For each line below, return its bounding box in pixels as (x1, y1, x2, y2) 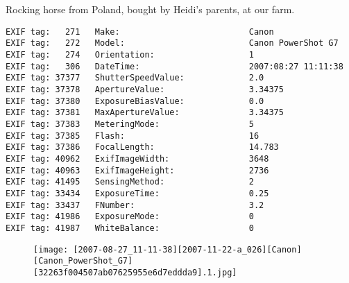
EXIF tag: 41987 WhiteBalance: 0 (6, 223, 254, 233)
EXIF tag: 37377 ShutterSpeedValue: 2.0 (6, 73, 264, 83)
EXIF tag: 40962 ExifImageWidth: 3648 (6, 154, 269, 164)
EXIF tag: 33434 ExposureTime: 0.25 (6, 188, 269, 198)
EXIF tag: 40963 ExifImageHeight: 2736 (6, 165, 269, 175)
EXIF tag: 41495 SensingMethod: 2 (6, 177, 254, 187)
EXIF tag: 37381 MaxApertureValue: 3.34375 (6, 108, 284, 118)
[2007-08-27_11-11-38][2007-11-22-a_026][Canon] (73, 244, 302, 255)
